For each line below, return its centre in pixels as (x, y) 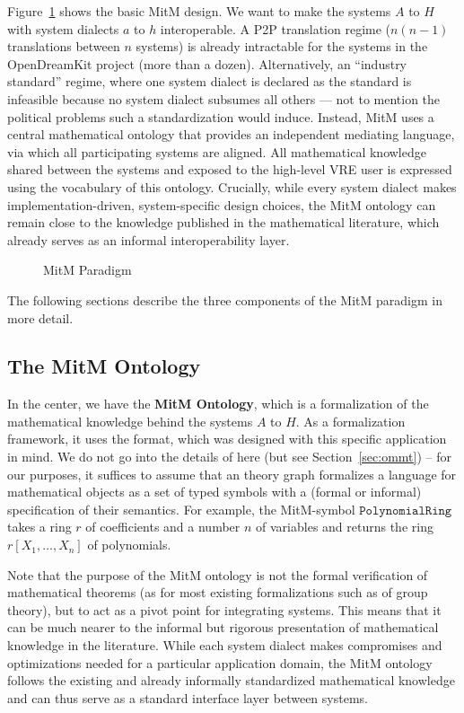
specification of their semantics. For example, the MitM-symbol (181, 509)
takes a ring (39, 527)
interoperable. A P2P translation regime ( (276, 28)
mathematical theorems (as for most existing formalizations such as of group (218, 592)
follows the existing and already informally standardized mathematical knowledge (231, 680)
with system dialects (63, 28)
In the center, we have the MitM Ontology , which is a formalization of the (218, 404)
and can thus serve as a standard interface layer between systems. (188, 697)
